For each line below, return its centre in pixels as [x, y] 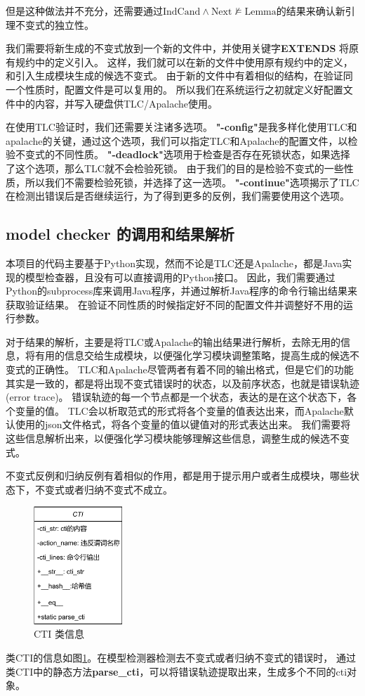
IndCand [182, 12]
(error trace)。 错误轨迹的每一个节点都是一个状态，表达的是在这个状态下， [177, 397]
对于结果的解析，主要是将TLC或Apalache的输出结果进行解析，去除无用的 [173, 341]
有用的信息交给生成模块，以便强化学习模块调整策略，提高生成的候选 [192, 355]
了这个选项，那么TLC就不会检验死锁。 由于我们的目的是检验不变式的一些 [175, 168]
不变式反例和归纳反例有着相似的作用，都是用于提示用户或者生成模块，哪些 [178, 476]
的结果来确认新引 [316, 11]
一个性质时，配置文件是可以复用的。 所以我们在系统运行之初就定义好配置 [174, 89]
